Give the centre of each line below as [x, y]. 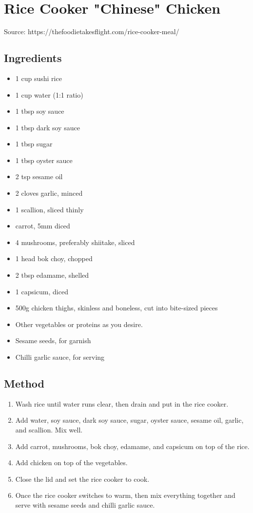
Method [24, 383]
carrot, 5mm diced [43, 226]
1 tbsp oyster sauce [44, 160]
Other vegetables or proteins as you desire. [79, 324]
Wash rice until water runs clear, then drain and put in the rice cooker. [122, 403]
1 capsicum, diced [42, 291]
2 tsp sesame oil [39, 176]
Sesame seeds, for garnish [53, 340]
